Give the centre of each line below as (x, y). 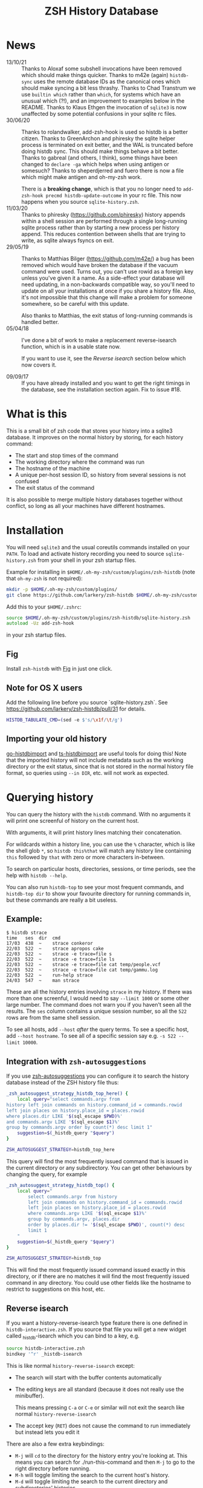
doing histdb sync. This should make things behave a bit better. (100, 151)
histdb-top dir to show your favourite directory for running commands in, (99, 893)
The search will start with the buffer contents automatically (88, 1377)
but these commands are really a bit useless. (62, 900)
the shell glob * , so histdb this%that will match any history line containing (99, 850)
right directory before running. (53, 1468)
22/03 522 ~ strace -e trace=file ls (60, 959)
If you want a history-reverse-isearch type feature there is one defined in (97, 1323)
